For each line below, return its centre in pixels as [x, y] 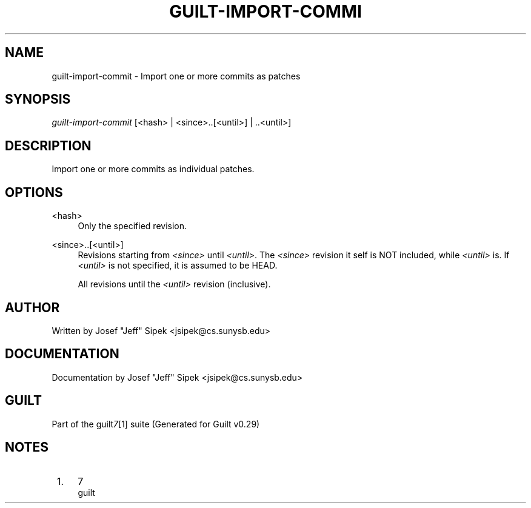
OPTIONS [34, 192]
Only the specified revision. [132, 226]
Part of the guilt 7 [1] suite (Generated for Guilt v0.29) [156, 424]
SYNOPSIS [38, 99]
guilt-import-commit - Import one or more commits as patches [176, 76]
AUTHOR [32, 307]
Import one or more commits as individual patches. [153, 169]
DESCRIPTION [48, 145]
